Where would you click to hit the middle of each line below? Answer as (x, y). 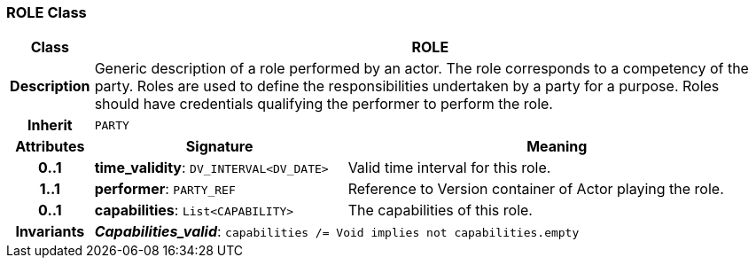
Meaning (557, 147)
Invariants (50, 232)
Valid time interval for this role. (449, 168)
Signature (219, 147)
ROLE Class (47, 12)
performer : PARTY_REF (165, 189)
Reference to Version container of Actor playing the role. (536, 189)
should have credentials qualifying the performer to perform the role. (323, 104)
